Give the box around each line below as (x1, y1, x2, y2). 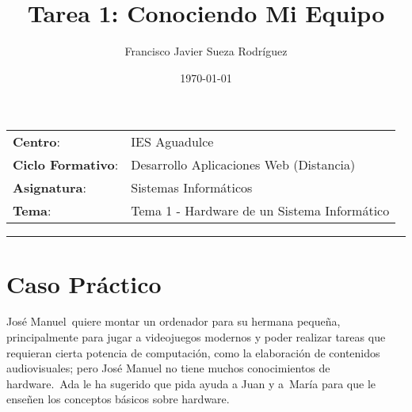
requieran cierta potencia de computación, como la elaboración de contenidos (6, 344, 380, 360)
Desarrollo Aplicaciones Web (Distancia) (131, 155, 356, 174)
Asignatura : (13, 178, 86, 197)
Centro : (13, 132, 60, 151)
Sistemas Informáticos (131, 178, 253, 197)
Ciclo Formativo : (13, 155, 119, 174)
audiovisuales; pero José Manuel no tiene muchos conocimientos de (6, 360, 330, 376)
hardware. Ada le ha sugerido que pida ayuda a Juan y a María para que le (6, 375, 376, 391)
